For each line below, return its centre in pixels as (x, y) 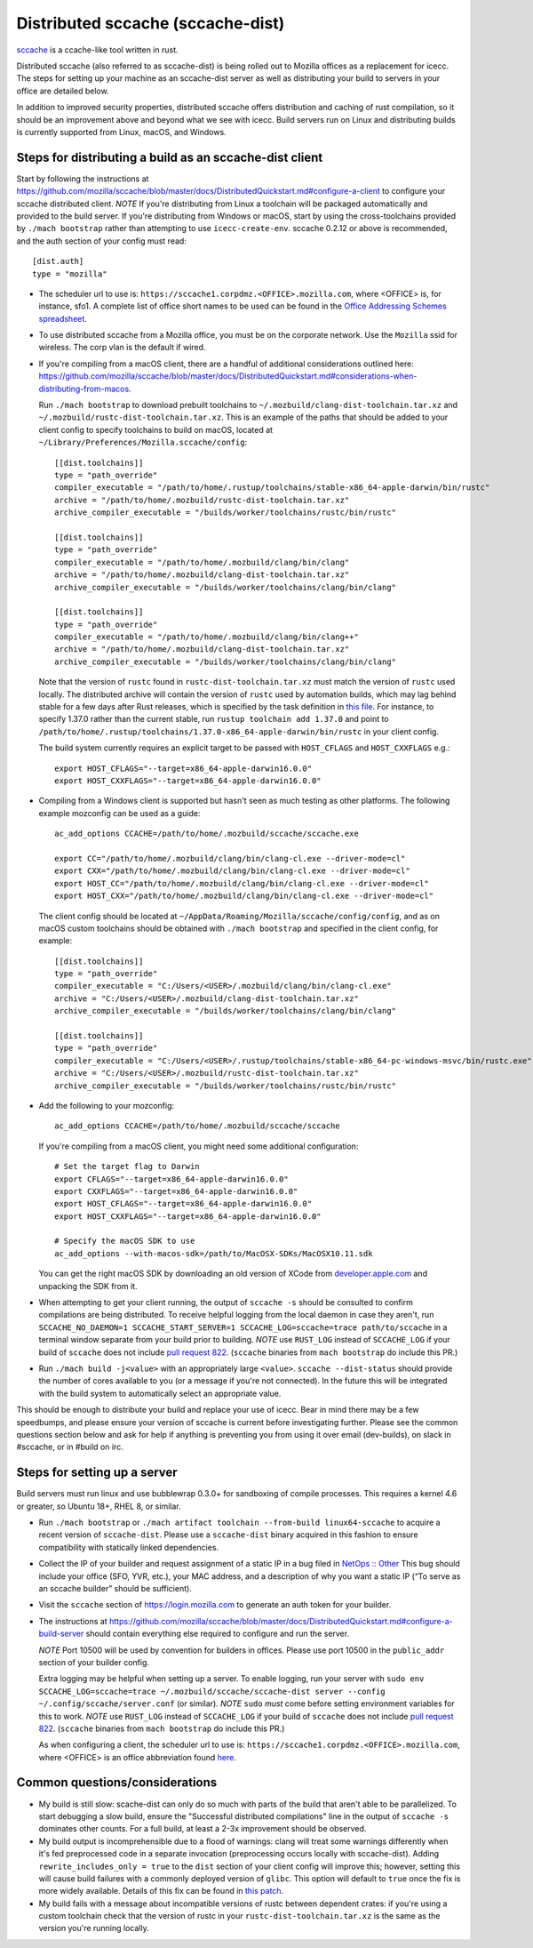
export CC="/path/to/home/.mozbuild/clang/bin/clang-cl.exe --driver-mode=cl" (230, 858)
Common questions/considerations (117, 1783)
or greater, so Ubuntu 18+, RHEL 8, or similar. (99, 1506)
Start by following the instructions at (83, 179)
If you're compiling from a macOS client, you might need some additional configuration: (199, 1146)
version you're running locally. (94, 1928)
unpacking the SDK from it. (88, 1286)
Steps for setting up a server (97, 1473)
